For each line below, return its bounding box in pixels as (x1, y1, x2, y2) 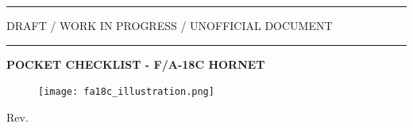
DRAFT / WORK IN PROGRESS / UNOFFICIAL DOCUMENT (6, 17, 333, 33)
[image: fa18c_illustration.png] (38, 86, 214, 98)
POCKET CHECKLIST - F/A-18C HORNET (6, 55, 265, 72)
